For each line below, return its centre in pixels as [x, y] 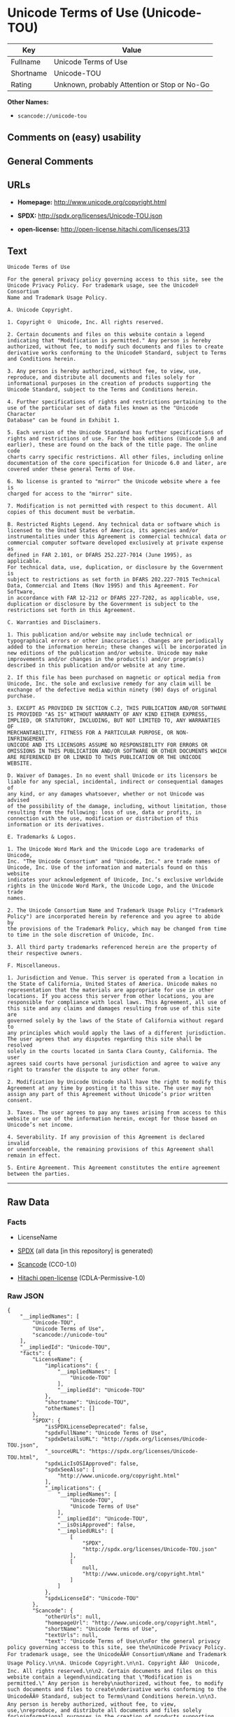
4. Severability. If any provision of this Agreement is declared [106, 1137]
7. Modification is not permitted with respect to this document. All [112, 506]
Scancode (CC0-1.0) [47, 1265]
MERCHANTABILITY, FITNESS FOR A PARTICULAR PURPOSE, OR [90, 733]
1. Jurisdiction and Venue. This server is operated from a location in [115, 978]
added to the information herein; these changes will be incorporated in [117, 647]
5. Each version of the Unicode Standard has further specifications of [115, 433]
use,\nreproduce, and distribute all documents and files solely [104, 1711]
